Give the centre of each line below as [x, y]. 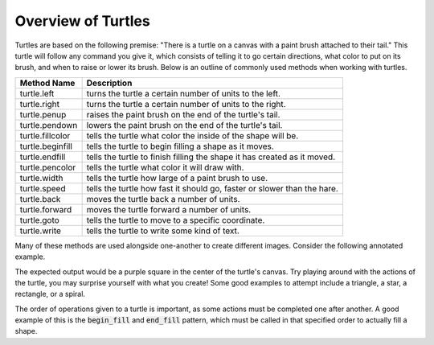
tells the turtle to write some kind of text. [163, 231]
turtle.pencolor [48, 167]
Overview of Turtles [82, 21]
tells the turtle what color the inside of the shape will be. [192, 135]
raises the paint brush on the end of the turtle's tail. [183, 114]
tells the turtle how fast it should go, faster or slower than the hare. [213, 188]
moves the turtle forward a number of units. [169, 209]
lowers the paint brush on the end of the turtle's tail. [184, 125]
